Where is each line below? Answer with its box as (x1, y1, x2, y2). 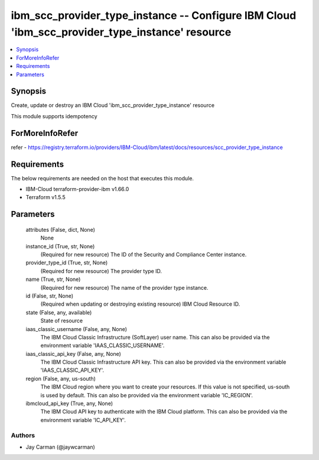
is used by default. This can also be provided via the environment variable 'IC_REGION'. (40, 391, 253, 399)
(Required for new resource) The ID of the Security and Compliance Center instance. (40, 251, 247, 258)
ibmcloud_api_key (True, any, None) (25, 400, 113, 407)
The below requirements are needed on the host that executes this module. (11, 174, 194, 182)
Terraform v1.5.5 (25, 194, 66, 201)
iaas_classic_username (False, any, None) (25, 325, 127, 332)
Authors (11, 431, 35, 439)
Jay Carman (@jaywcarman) (25, 443, 96, 451)
